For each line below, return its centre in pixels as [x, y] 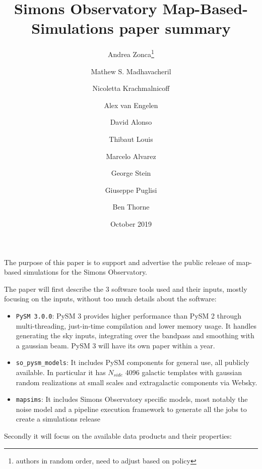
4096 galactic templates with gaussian [183, 372]
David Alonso [131, 122]
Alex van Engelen [131, 105]
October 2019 [131, 223]
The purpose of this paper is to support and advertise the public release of [119, 262]
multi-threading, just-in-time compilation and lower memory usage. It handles [136, 325]
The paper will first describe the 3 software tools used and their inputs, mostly [126, 289]
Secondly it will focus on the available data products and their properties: [118, 436]
